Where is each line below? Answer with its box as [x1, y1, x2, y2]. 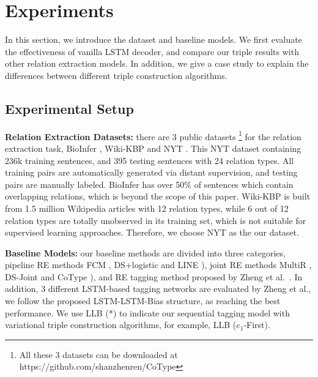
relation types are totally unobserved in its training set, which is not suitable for [5, 214, 306, 226]
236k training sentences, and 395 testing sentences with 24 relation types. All [5, 154, 294, 166]
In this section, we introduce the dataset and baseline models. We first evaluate [5, 33, 302, 46]
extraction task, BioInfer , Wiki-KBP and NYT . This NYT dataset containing [5, 141, 301, 154]
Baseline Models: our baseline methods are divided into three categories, [5, 246, 286, 259]
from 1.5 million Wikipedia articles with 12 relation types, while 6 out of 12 [5, 201, 289, 214]
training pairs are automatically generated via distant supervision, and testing [5, 166, 298, 179]
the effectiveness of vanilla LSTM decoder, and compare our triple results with [5, 45, 299, 58]
